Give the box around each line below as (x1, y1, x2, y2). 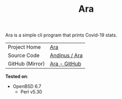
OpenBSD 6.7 (12, 83, 42, 90)
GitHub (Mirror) (8, 60, 45, 67)
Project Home (8, 44, 41, 51)
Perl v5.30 (20, 89, 43, 95)
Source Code (8, 52, 40, 59)
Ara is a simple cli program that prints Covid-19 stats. (5, 32, 117, 38)
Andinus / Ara (49, 52, 83, 59)
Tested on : (5, 73, 29, 80)
